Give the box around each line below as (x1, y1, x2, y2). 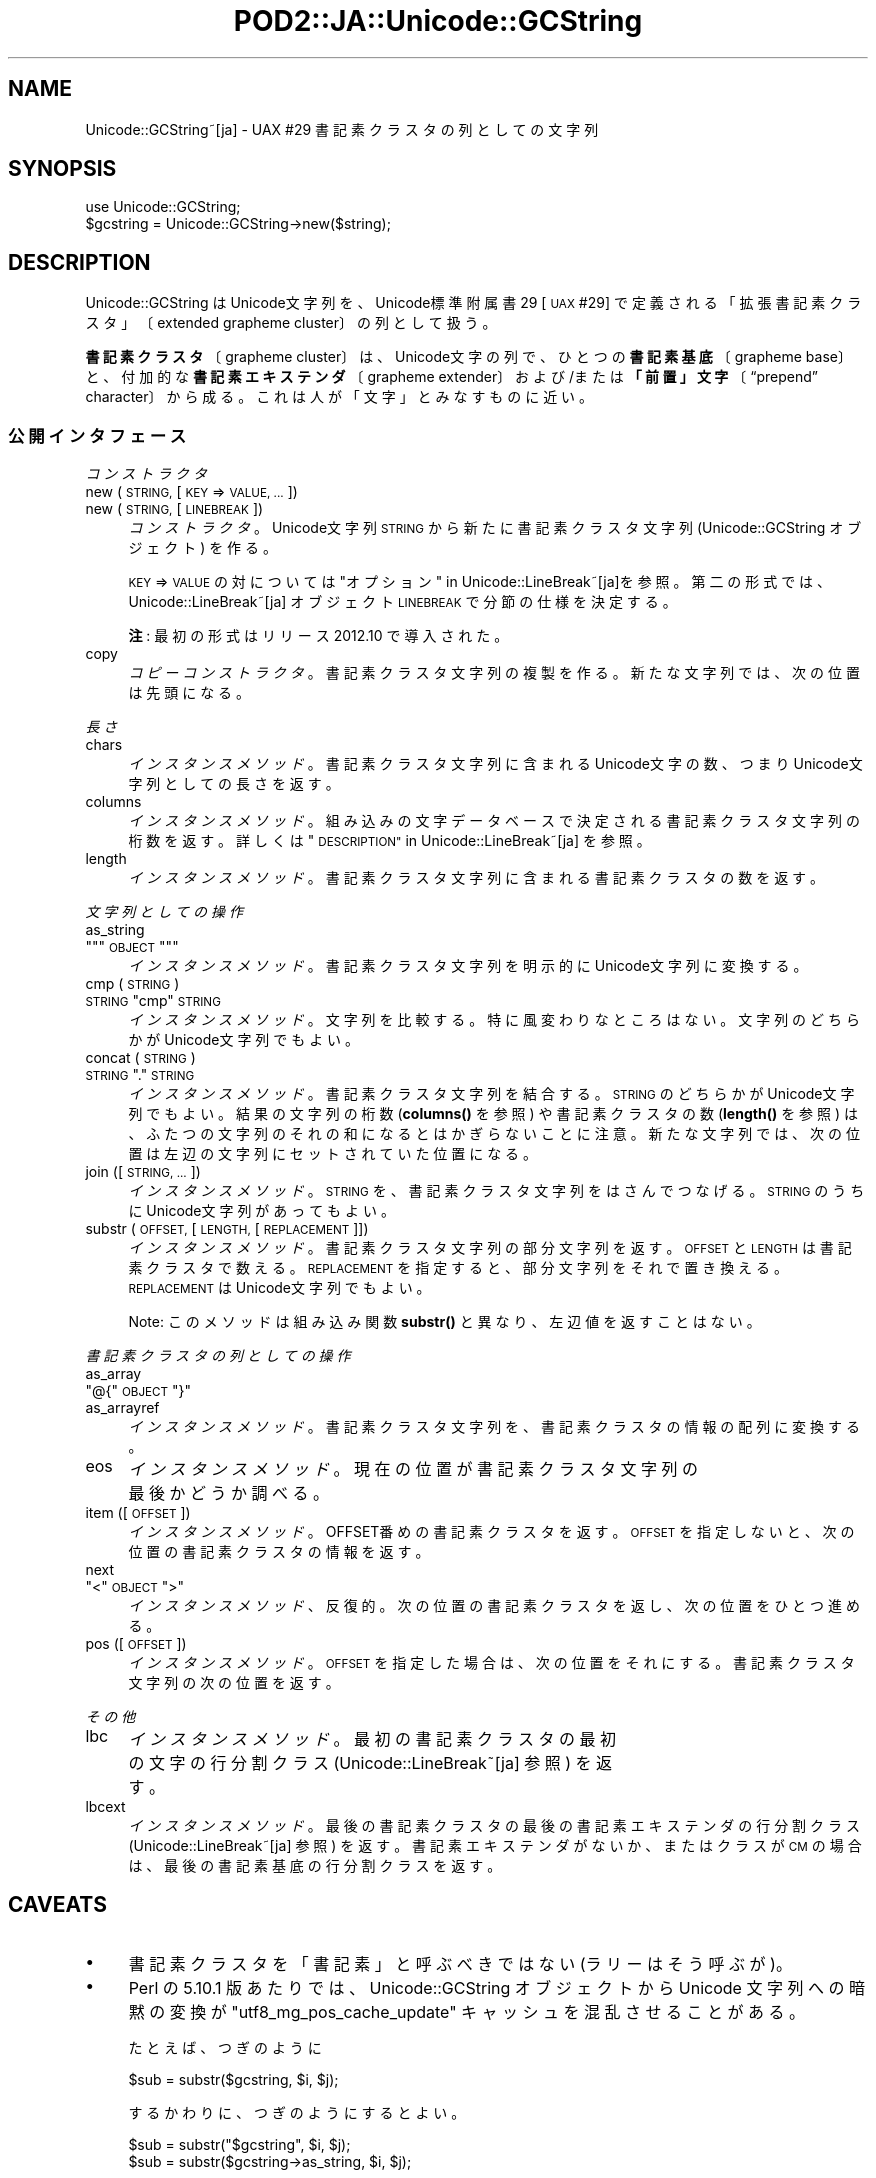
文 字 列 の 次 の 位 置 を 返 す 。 (128, 1674, 340, 1692)
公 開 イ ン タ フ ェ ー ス (8, 425, 187, 446)
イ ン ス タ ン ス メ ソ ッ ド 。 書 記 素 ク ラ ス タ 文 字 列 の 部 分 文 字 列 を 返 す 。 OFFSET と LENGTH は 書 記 (128, 1239, 852, 1257)
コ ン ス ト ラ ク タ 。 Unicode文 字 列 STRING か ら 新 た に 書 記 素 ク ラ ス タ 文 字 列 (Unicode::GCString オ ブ (128, 519, 862, 537)
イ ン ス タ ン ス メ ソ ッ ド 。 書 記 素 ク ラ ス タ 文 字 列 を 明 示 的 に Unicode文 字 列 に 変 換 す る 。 (128, 957, 808, 975)
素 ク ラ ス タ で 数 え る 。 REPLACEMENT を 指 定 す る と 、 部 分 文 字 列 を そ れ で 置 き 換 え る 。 (128, 1259, 788, 1277)
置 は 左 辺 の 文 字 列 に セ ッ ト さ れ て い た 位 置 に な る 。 (128, 1145, 538, 1163)
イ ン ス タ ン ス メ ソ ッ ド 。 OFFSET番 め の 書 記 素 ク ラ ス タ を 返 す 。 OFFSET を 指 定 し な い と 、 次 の (128, 1523, 855, 1541)
